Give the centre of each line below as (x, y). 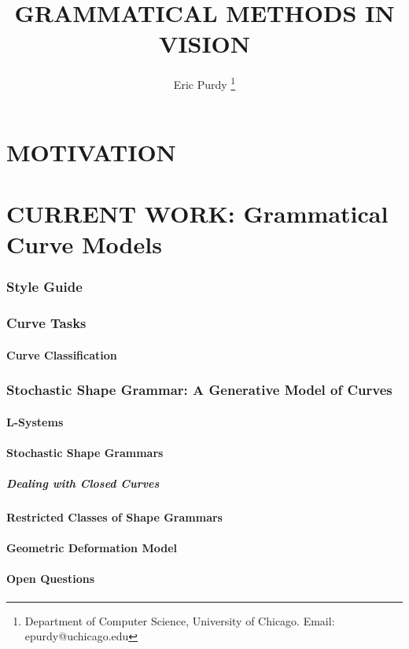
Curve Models (84, 244)
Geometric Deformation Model (92, 548)
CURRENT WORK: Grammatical (197, 213)
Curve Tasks (46, 323)
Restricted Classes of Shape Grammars (114, 516)
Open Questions (51, 579)
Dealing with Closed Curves (83, 483)
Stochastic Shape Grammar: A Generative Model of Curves (199, 390)
